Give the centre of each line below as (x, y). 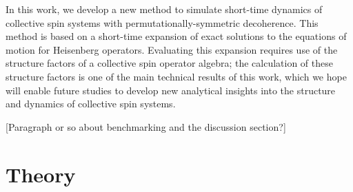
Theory (41, 174)
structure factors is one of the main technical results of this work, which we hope (176, 76)
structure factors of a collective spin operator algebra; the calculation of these (169, 63)
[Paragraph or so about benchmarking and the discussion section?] (146, 126)
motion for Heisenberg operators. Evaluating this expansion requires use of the (172, 49)
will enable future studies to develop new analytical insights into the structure (171, 90)
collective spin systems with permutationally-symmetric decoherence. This (162, 22)
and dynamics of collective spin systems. (91, 104)
